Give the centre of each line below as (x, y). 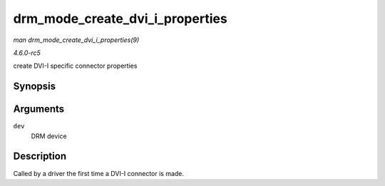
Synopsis (35, 87)
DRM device (49, 136)
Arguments (39, 109)
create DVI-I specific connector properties (75, 66)
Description (40, 156)
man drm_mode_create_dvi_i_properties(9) (76, 40)
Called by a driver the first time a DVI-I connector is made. (99, 173)
